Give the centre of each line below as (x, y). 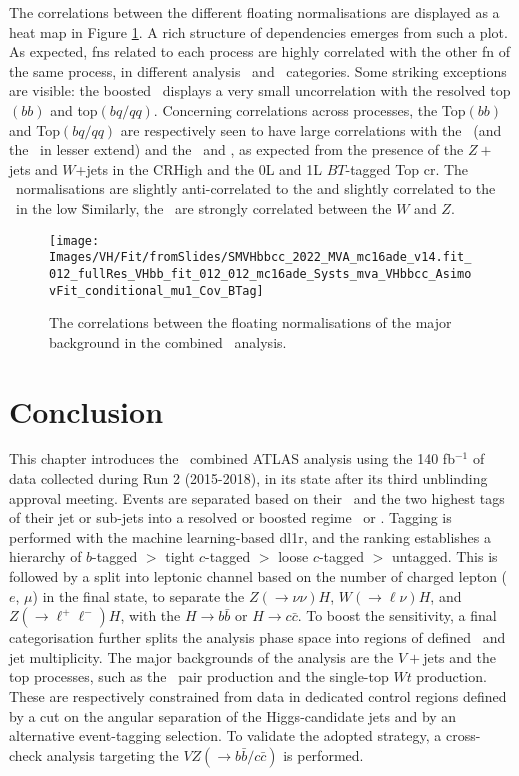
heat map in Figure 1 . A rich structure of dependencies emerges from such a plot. (258, 31)
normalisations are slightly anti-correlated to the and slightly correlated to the (255, 188)
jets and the (459, 656)
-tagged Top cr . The (407, 168)
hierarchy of (45, 556)
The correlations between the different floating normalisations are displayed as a (254, 12)
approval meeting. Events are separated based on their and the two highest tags (257, 497)
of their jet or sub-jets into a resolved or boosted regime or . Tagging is (230, 517)
